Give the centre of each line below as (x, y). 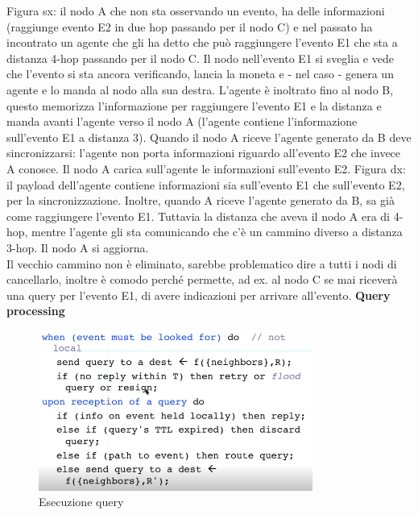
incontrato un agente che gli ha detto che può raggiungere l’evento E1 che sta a (202, 42)
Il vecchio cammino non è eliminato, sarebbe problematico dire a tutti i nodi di (202, 263)
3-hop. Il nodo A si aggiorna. (78, 247)
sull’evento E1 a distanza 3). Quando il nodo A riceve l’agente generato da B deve (209, 137)
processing (36, 311)
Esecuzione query (81, 502)
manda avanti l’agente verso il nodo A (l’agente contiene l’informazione (182, 121)
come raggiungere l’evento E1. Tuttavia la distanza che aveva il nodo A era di (198, 216)
